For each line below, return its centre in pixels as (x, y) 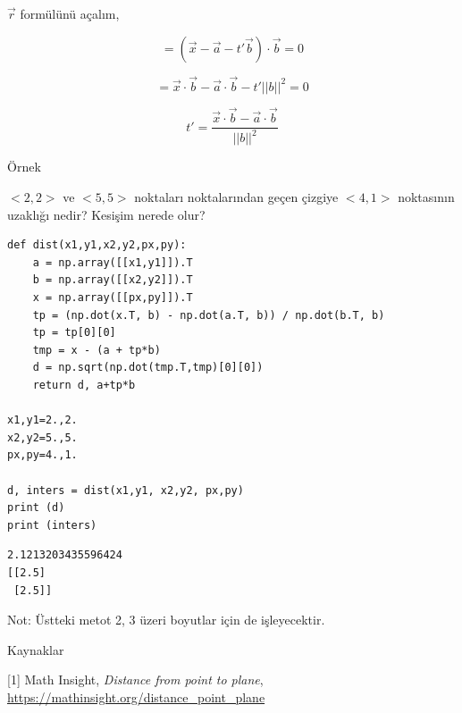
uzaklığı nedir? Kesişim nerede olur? (106, 214)
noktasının (426, 197)
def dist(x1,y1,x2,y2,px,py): (97, 245)
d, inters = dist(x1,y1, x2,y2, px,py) (126, 490)
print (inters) (52, 525)
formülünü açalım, (70, 13)
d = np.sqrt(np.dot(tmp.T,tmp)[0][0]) (148, 368)
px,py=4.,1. (42, 455)
